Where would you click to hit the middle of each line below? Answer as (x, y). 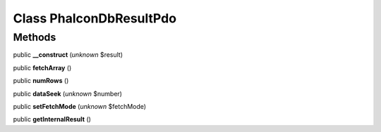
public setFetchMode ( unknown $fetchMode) (80, 106)
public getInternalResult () (52, 119)
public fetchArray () (42, 67)
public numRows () (41, 81)
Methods (35, 37)
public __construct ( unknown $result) (68, 55)
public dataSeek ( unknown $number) (68, 93)
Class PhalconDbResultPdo (95, 18)
